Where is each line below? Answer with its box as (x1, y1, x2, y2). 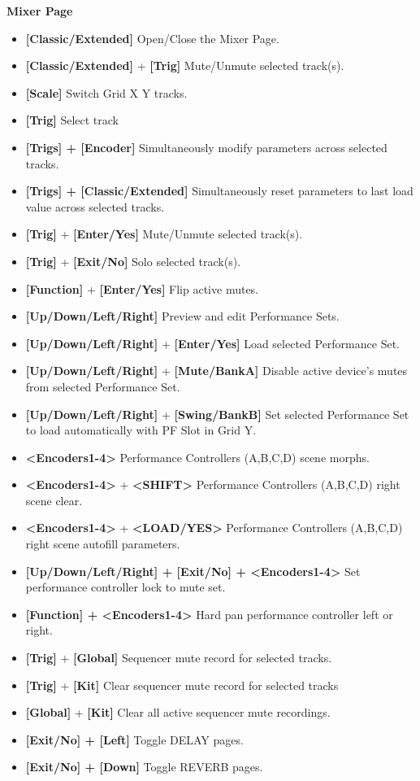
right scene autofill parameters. (25, 535, 180, 552)
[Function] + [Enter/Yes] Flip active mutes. (25, 280, 259, 297)
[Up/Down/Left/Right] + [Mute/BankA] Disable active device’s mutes (25, 362, 408, 379)
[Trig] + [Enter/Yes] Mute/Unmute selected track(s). (25, 225, 303, 242)
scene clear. (25, 491, 83, 508)
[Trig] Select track (25, 111, 119, 129)
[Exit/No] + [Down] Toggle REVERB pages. (25, 758, 263, 775)
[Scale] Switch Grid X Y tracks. (25, 84, 188, 101)
